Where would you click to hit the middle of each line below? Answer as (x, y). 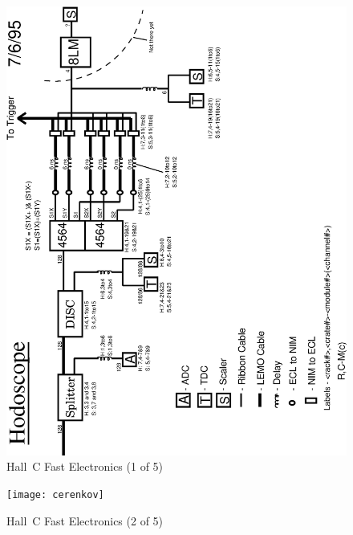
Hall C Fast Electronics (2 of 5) (85, 520)
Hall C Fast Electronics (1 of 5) (85, 466)
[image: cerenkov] (55, 494)
